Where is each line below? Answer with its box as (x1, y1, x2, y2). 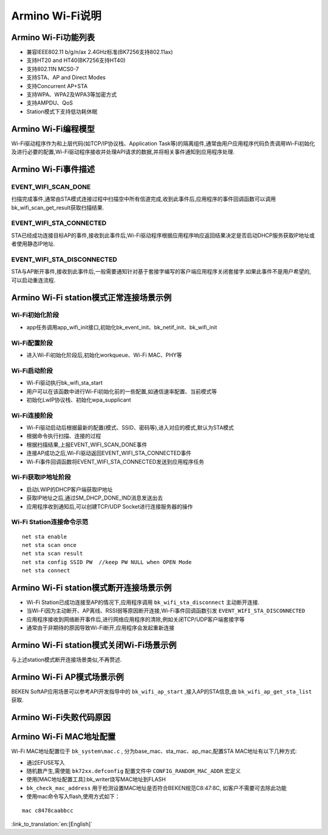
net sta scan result (22, 550, 83, 557)
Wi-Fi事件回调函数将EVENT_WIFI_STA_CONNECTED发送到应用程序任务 (26, 458, 205, 465)
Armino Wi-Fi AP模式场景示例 (11, 672, 124, 682)
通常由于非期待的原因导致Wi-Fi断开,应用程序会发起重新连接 (26, 624, 175, 631)
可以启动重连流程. (11, 277, 56, 284)
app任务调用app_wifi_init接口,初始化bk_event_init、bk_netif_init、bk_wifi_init (26, 323, 217, 331)
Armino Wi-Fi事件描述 (11, 164, 95, 174)
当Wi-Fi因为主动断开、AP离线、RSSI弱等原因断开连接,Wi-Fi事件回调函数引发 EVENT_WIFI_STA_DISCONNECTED (26, 607, 306, 614)
